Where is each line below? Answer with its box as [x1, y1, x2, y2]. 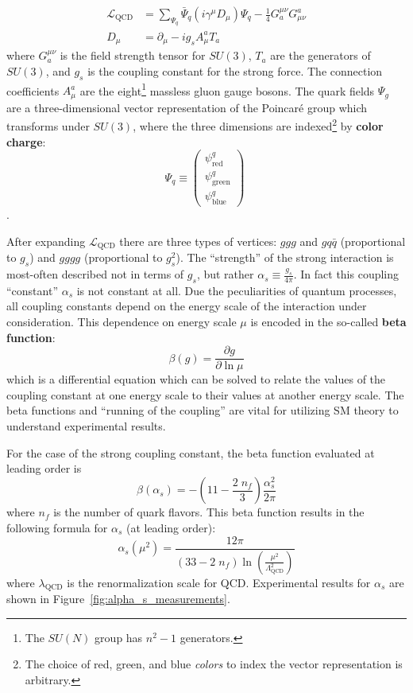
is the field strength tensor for [60, 47, 206, 64]
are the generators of [270, 47, 371, 64]
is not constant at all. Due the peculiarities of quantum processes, [76, 282, 397, 298]
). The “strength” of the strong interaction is [176, 249, 394, 266]
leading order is [6, 460, 82, 477]
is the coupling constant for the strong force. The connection [87, 62, 383, 79]
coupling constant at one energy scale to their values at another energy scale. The [6, 386, 404, 403]
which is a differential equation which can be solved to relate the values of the [6, 371, 386, 387]
